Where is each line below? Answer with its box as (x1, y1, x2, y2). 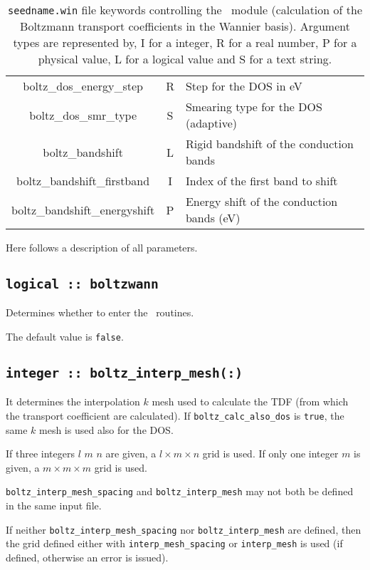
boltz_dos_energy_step (23, 78, 143, 94)
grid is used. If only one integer (202, 446, 339, 461)
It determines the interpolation (6, 394, 140, 409)
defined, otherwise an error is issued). (6, 550, 169, 564)
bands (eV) (185, 209, 240, 226)
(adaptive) (185, 115, 237, 131)
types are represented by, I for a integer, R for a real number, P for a (13, 34, 357, 51)
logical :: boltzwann (6, 276, 159, 291)
